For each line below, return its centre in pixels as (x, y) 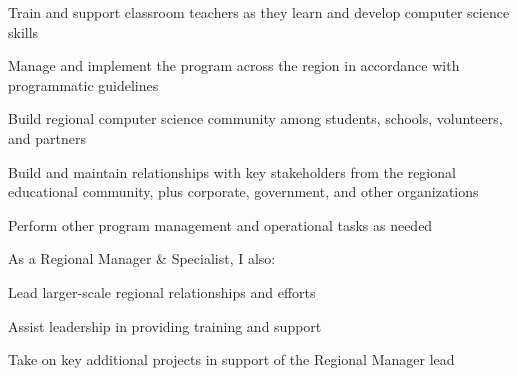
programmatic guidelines (83, 84)
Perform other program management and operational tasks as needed (220, 224)
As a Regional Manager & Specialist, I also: (142, 258)
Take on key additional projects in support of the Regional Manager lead (231, 359)
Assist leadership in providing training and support (165, 325)
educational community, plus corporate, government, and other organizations (243, 191)
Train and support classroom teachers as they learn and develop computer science (259, 12)
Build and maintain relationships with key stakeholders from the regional (232, 171)
